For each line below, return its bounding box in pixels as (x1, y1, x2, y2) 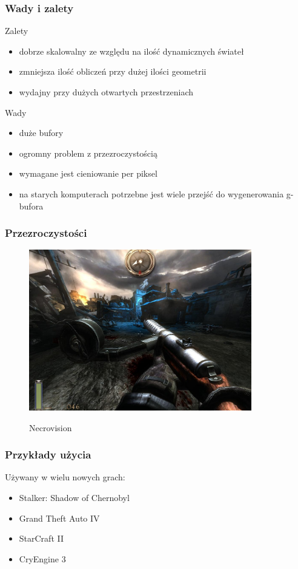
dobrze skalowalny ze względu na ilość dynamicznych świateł (19, 44, 244, 57)
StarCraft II (19, 532, 64, 545)
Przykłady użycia (5, 447, 91, 462)
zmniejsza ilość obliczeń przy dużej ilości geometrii (19, 65, 207, 78)
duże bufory (19, 126, 64, 139)
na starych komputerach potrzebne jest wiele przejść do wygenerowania (19, 187, 284, 200)
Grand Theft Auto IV (19, 511, 100, 524)
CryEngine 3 (19, 552, 66, 565)
